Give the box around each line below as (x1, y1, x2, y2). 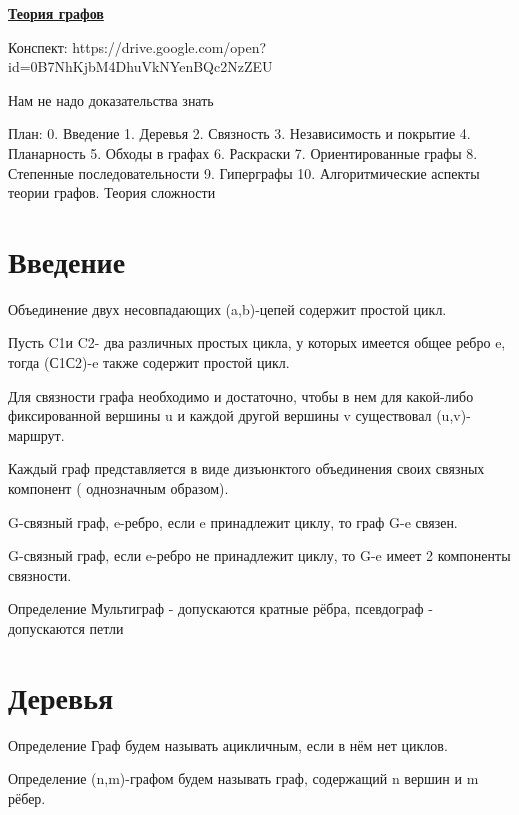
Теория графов (8, 3, 104, 23)
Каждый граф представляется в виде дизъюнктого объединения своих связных (8, 458, 485, 479)
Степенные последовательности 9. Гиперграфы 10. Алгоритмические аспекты (8, 162, 480, 183)
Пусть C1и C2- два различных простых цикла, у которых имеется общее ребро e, (8, 332, 506, 353)
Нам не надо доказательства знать (8, 89, 214, 110)
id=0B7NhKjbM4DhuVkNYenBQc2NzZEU (8, 56, 273, 77)
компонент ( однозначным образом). (8, 478, 229, 499)
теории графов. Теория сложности (8, 182, 216, 203)
